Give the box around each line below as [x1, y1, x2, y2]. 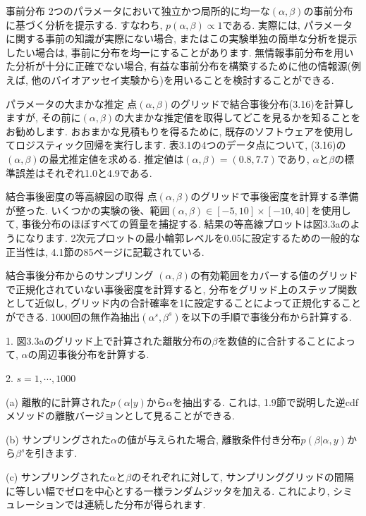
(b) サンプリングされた [6, 431, 111, 446]
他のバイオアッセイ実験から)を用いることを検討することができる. [31, 72, 334, 87]
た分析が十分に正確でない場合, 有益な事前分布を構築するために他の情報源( [6, 59, 351, 73]
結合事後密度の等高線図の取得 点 [6, 189, 157, 204]
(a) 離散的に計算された [6, 394, 111, 409]
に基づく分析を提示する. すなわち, [6, 17, 163, 32]
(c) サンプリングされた [6, 469, 110, 484]
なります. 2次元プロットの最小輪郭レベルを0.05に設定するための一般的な [25, 230, 360, 245]
